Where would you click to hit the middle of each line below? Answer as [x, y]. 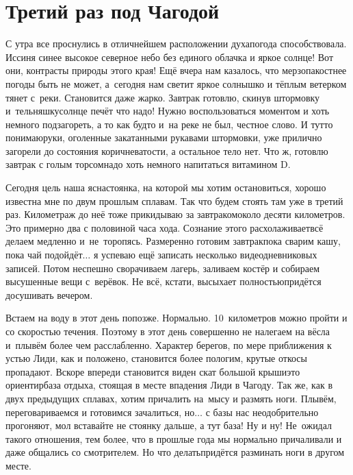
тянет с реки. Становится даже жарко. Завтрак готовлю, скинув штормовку [163, 97]
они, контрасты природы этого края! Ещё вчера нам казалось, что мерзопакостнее [176, 70]
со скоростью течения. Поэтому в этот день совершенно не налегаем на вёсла [168, 331]
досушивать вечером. [49, 294]
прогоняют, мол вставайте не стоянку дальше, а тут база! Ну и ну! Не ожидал [169, 425]
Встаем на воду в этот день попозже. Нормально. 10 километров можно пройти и [176, 318]
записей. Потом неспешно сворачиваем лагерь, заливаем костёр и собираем [163, 268]
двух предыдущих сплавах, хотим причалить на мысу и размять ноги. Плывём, [171, 398]
